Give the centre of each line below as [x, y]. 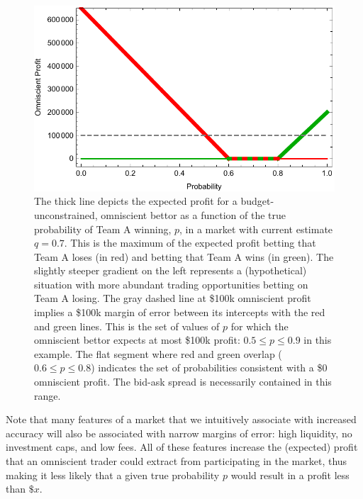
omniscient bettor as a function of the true [194, 214]
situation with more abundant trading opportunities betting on [171, 284]
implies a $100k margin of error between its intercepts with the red [180, 312]
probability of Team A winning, [103, 229]
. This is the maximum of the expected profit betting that [190, 243]
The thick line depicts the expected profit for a [136, 201]
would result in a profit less [290, 475]
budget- [257, 201]
